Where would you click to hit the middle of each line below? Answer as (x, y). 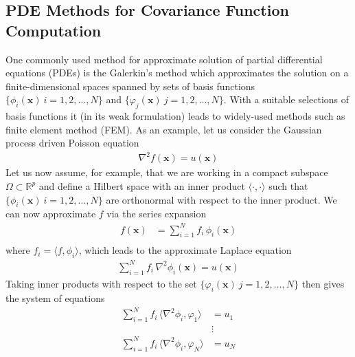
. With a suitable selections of (286, 99)
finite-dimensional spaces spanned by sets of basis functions (130, 86)
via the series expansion (157, 214)
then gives (323, 283)
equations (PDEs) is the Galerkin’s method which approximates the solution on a (177, 73)
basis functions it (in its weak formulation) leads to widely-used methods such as (175, 116)
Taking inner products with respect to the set (101, 283)
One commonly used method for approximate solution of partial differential (164, 59)
